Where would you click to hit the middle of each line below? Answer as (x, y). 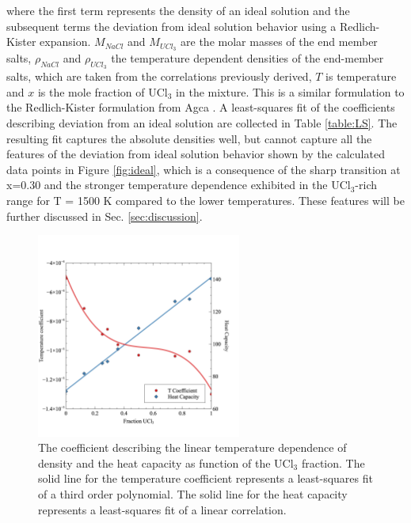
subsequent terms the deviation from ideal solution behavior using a (171, 26)
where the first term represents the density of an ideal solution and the (178, 10)
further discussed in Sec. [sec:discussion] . (105, 216)
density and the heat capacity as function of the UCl (166, 462)
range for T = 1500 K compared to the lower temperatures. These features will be (205, 200)
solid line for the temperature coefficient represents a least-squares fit (205, 478)
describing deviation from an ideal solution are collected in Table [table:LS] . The (202, 123)
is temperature (361, 76)
